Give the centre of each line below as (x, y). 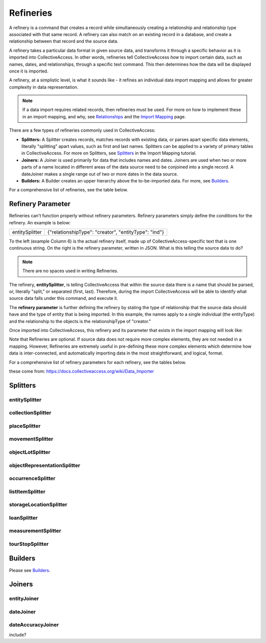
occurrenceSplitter (32, 478)
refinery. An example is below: (40, 222)
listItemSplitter (27, 492)
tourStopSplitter (29, 544)
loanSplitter (23, 518)
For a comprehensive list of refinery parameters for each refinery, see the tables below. (98, 362)
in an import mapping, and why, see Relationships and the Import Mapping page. (104, 116)
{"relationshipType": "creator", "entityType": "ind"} (106, 232)
